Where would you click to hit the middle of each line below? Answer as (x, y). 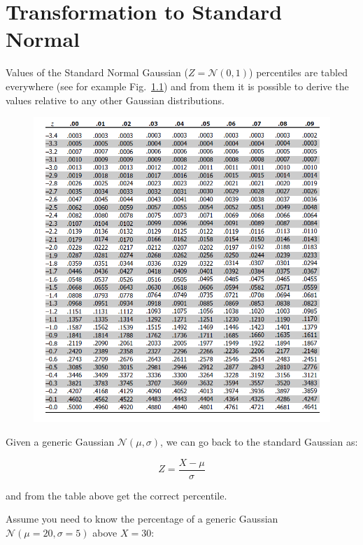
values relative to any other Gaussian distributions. (115, 100)
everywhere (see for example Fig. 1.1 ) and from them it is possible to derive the (177, 86)
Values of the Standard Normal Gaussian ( (97, 72)
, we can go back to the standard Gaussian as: (259, 441)
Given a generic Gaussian (60, 441)
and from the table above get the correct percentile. (116, 495)
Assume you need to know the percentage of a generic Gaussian (142, 519)
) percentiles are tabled (298, 72)
